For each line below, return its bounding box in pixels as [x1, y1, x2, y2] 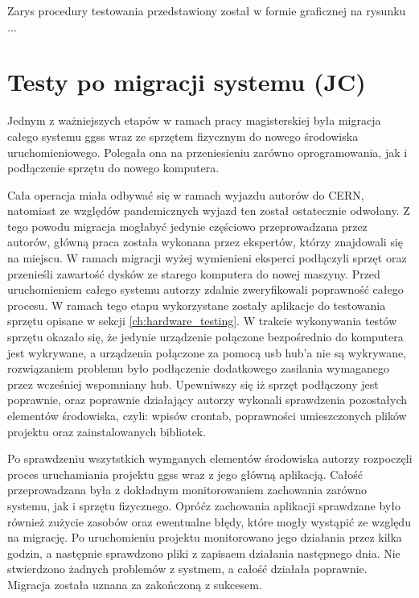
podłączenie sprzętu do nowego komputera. [7, 159, 220, 176]
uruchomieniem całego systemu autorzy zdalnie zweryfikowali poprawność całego [7, 281, 404, 298]
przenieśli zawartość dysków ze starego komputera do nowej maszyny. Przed [7, 265, 380, 282]
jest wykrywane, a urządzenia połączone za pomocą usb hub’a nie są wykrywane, [7, 344, 407, 361]
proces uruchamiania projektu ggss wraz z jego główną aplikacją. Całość [7, 465, 363, 482]
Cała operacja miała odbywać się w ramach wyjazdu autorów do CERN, [7, 186, 364, 203]
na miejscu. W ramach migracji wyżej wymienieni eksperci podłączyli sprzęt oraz [7, 250, 407, 266]
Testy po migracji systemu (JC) [7, 65, 366, 98]
